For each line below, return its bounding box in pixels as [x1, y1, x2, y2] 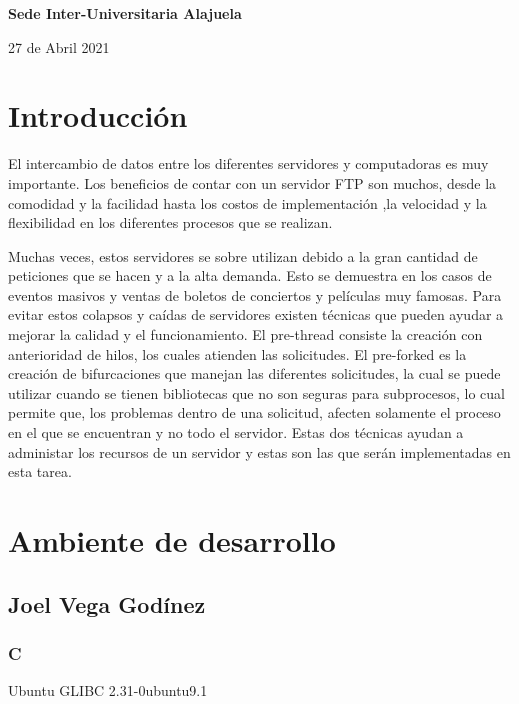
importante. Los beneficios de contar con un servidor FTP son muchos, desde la [8, 172, 497, 193]
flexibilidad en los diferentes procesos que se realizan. [8, 212, 333, 233]
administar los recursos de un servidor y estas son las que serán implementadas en [8, 441, 511, 462]
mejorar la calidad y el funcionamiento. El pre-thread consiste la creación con [8, 324, 483, 345]
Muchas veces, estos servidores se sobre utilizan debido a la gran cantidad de [8, 245, 478, 266]
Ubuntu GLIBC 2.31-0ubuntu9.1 [8, 680, 208, 701]
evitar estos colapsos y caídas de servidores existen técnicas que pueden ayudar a [8, 304, 504, 325]
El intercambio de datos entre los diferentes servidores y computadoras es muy [8, 153, 489, 174]
